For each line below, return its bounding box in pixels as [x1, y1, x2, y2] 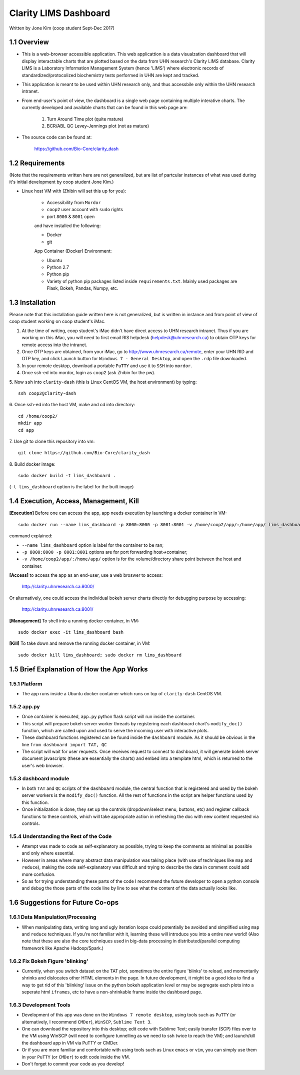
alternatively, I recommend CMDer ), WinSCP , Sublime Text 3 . [21, 1018, 152, 1025]
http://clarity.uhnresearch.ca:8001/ [21, 606, 93, 612]
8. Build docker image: [9, 461, 56, 467]
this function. [21, 799, 49, 805]
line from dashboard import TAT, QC [21, 741, 107, 747]
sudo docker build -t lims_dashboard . [18, 473, 116, 479]
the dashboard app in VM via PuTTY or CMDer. [21, 1039, 118, 1045]
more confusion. [21, 871, 56, 877]
